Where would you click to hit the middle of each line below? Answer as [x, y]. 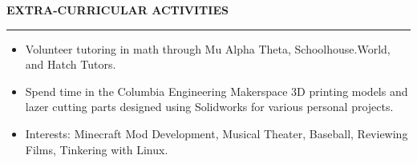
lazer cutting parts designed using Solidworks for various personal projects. [209, 107]
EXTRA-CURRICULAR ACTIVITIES [117, 10]
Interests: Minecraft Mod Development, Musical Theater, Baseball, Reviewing [217, 133]
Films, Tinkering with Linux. [97, 149]
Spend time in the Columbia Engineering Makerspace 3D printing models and [217, 91]
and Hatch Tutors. [71, 64]
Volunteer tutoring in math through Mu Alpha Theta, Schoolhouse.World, [208, 48]
